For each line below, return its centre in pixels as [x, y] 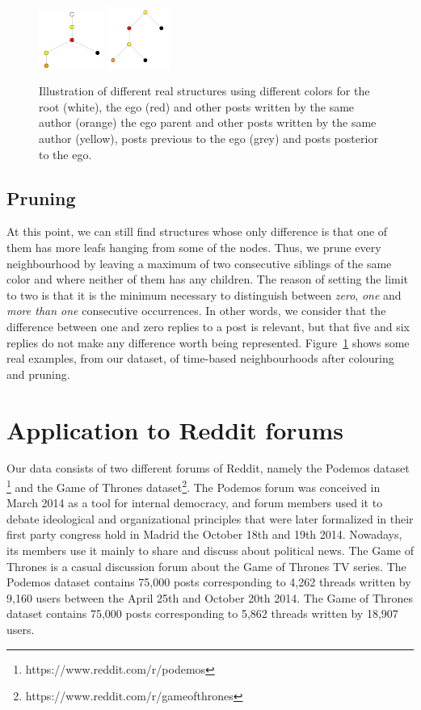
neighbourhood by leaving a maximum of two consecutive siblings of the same [199, 263]
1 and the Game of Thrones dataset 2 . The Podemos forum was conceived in [194, 486]
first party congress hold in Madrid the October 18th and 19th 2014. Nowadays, [204, 534]
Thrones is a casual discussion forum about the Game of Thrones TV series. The [206, 566]
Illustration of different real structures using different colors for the [204, 91]
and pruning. [38, 374]
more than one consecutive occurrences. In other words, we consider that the [196, 311]
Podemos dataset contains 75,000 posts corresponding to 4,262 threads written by [209, 582]
